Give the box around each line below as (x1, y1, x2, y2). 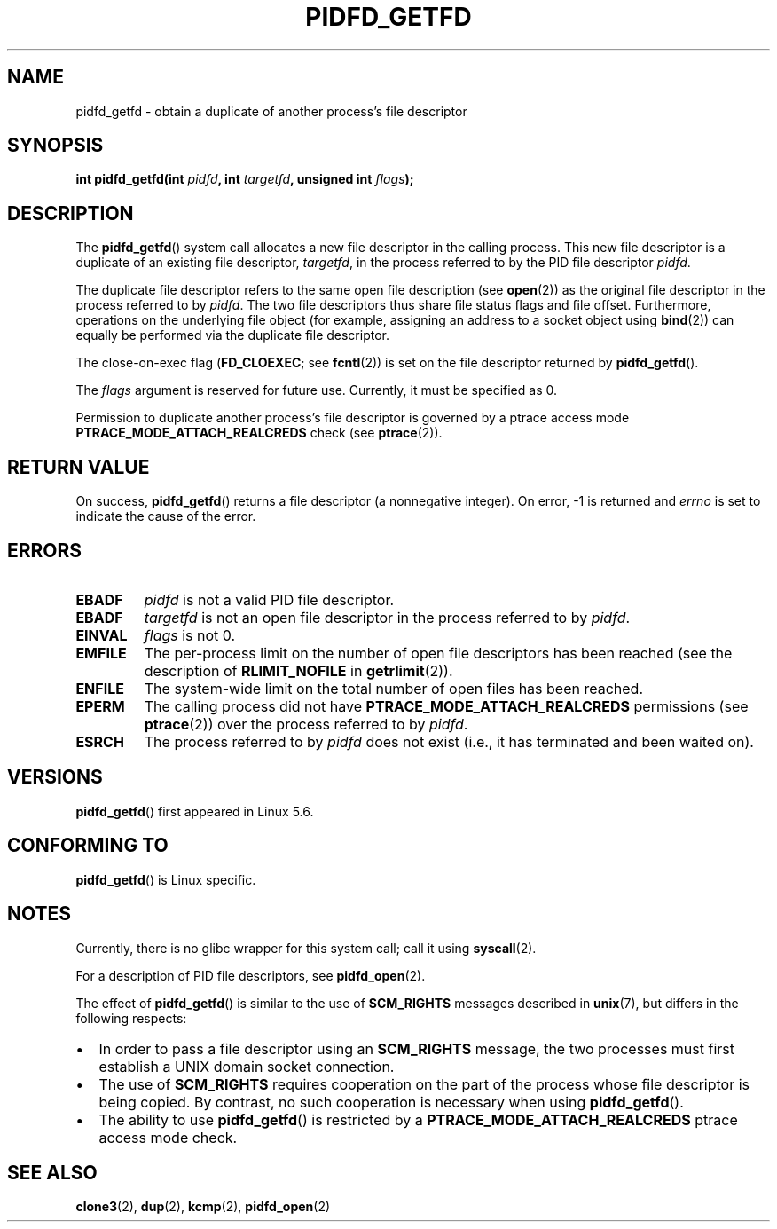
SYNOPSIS (7, 134, 104, 157)
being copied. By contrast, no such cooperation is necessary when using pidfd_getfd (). (98, 1092, 684, 1111)
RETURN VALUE (7, 455, 150, 478)
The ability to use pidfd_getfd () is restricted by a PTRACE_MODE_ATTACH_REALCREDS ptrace (98, 1110, 738, 1129)
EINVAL (75, 626, 128, 644)
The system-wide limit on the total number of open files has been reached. (144, 679, 644, 697)
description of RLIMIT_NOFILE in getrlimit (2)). (144, 661, 453, 680)
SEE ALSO (7, 1161, 98, 1184)
